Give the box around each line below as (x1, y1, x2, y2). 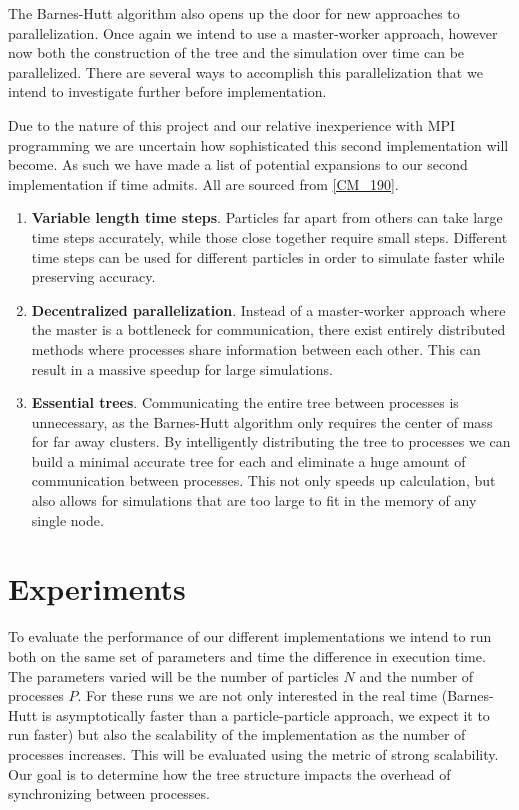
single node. (31, 509, 104, 530)
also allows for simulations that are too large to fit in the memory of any (31, 490, 477, 511)
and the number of (359, 665, 474, 686)
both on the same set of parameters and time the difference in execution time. (8, 645, 486, 666)
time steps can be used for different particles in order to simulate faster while (31, 246, 505, 267)
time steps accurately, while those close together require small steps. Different (31, 226, 508, 247)
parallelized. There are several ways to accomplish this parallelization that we (8, 61, 483, 82)
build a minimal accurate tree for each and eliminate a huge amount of (31, 450, 466, 471)
